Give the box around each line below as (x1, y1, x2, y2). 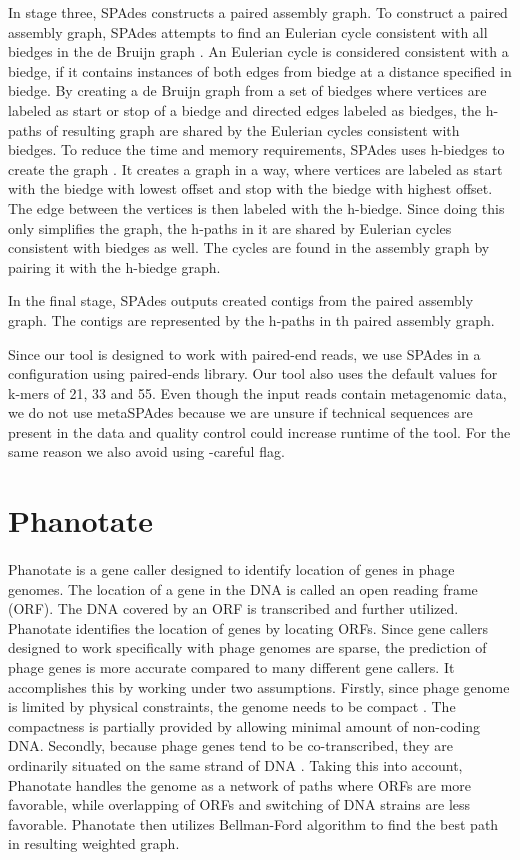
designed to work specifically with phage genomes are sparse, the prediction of (8, 637, 487, 658)
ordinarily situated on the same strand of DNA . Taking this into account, (8, 754, 463, 775)
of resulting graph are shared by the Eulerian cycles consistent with (46, 119, 460, 140)
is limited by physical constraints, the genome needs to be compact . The (8, 696, 456, 717)
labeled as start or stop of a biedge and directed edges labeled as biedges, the (8, 99, 482, 120)
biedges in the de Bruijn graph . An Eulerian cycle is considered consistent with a (8, 41, 509, 62)
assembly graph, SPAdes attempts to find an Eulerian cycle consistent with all (8, 21, 488, 42)
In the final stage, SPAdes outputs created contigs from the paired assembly (8, 290, 474, 311)
